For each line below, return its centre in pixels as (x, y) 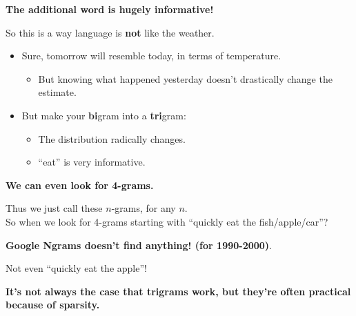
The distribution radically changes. (112, 138)
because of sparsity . (53, 305)
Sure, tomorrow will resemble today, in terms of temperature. (151, 56)
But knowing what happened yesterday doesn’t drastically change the (185, 78)
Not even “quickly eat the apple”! (76, 268)
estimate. (57, 92)
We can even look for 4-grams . (80, 185)
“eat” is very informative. (92, 162)
